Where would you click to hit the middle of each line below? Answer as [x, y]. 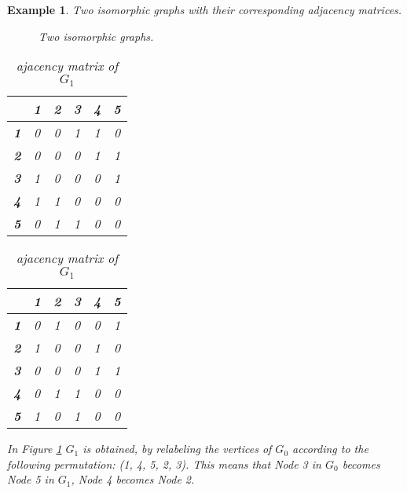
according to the [330, 449]
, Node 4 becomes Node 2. [133, 479]
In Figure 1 [35, 449]
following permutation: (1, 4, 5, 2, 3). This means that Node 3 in [164, 464]
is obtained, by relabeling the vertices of [177, 449]
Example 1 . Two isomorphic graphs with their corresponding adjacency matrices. [205, 9]
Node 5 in [31, 479]
